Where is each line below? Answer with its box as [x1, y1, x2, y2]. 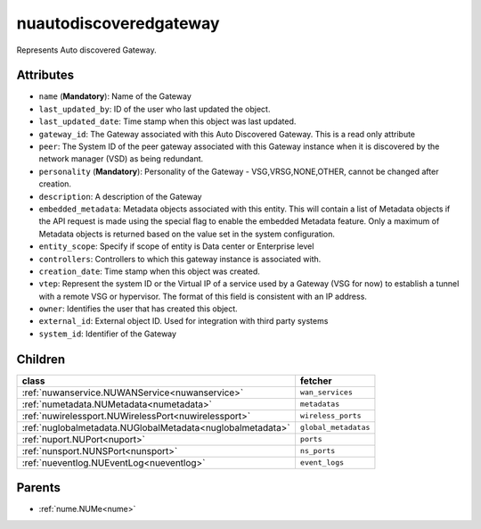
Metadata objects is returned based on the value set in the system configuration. [38, 228, 336, 239]
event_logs [299, 458, 345, 467]
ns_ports [299, 446, 336, 456]
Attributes [16, 68, 75, 83]
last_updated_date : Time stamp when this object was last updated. [38, 116, 297, 127]
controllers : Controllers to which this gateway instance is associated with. [38, 253, 322, 264]
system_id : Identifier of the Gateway [38, 328, 177, 339]
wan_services [299, 388, 354, 397]
